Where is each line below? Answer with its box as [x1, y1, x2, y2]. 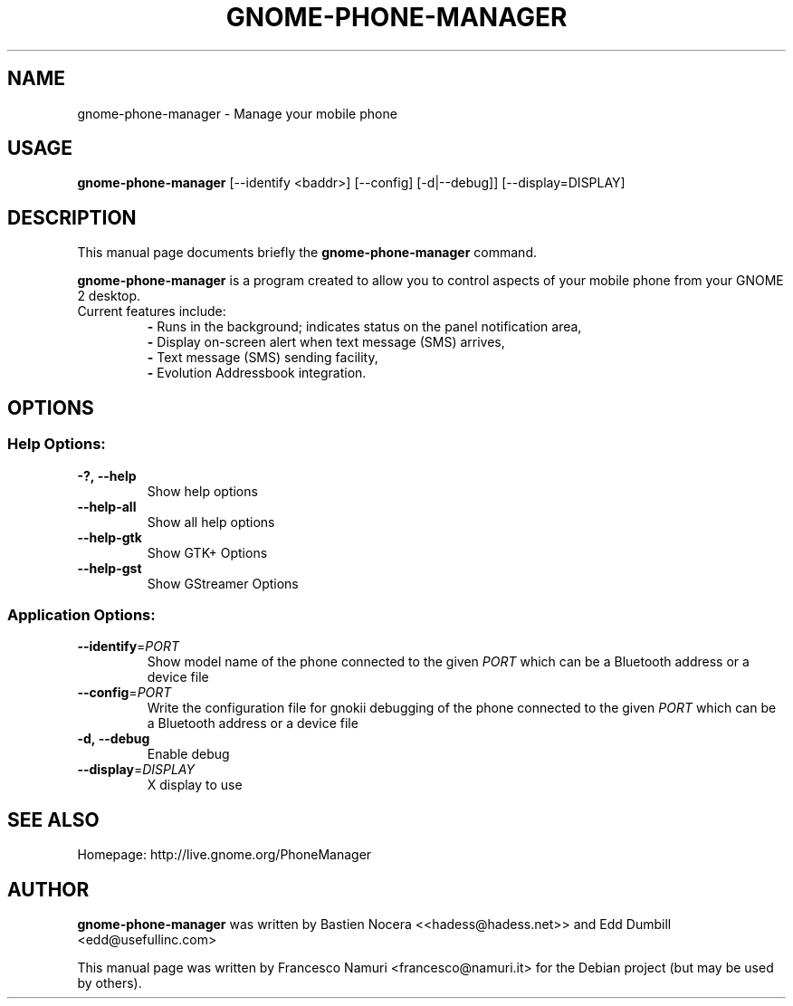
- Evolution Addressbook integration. [147, 365, 367, 381]
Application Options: [7, 605, 156, 624]
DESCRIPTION [7, 206, 137, 229]
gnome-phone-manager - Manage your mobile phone [77, 105, 397, 121]
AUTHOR [7, 877, 90, 901]
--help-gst [77, 560, 142, 576]
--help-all [77, 498, 137, 514]
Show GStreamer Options [147, 575, 299, 591]
